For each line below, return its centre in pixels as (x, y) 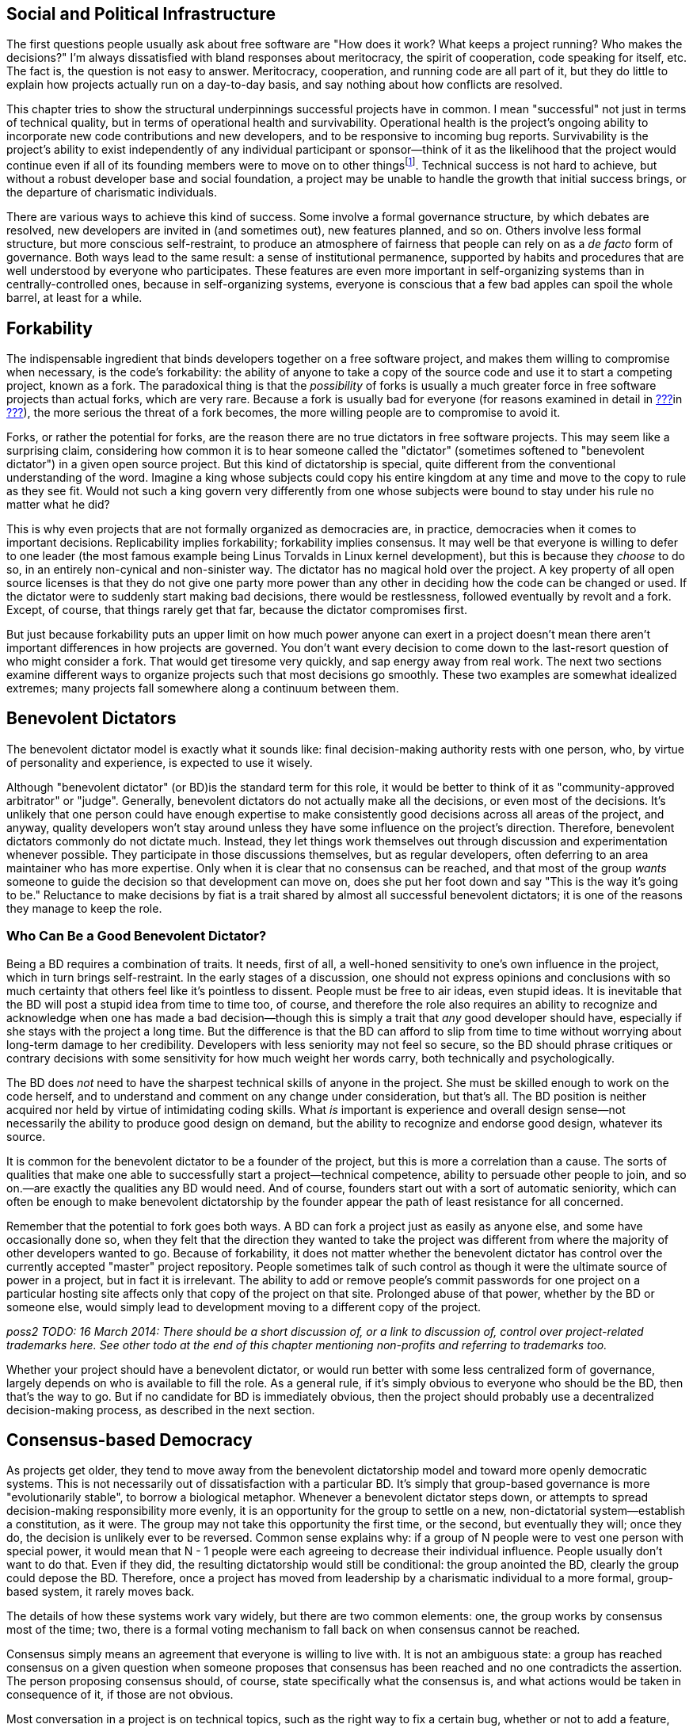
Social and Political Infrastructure (141, 14)
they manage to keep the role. (84, 908)
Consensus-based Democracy (129, 1440)
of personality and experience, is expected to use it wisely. (160, 762)
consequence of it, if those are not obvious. (120, 1695)
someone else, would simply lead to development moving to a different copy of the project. (244, 1306)
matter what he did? (58, 504)
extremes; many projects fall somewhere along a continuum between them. (203, 688)
